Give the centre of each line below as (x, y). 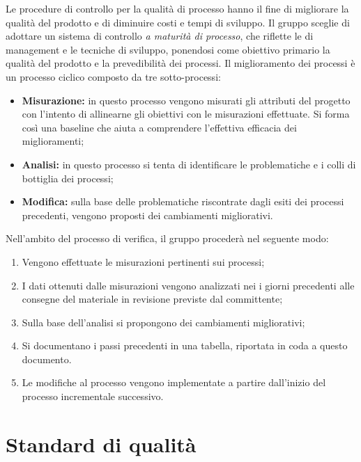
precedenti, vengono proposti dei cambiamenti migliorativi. (147, 215)
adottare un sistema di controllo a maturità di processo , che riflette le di (160, 36)
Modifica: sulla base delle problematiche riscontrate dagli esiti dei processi (183, 201)
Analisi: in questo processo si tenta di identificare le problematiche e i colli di (189, 164)
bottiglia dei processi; (68, 178)
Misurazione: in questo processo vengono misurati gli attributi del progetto (186, 100)
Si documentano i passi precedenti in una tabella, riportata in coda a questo (185, 345)
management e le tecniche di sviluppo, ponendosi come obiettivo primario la (168, 49)
